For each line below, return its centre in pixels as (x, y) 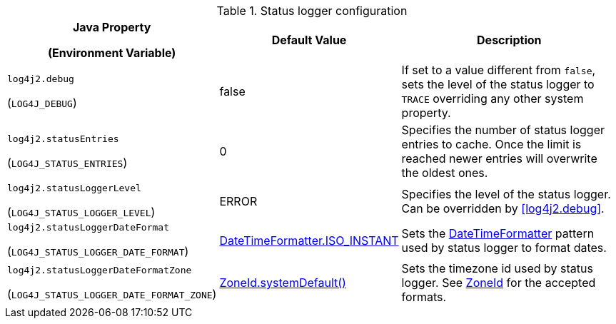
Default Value (309, 40)
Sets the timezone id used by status (497, 268)
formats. (424, 297)
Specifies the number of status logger (503, 130)
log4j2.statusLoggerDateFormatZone (100, 270)
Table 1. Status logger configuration (312, 11)
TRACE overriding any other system (493, 98)
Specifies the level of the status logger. (506, 194)
